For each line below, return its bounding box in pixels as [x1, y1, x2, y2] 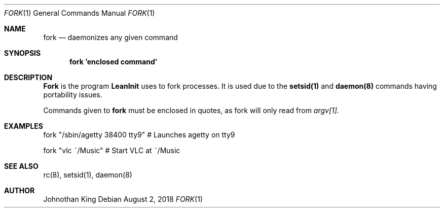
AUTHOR [4, 186, 35, 195]
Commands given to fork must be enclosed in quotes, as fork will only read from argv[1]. [43, 106, 339, 115]
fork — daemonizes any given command [43, 33, 178, 42]
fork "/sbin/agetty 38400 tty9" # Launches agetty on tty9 [43, 130, 235, 139]
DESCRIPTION [4, 73, 53, 82]
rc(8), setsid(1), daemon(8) [43, 170, 132, 179]
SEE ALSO [4, 162, 39, 170]
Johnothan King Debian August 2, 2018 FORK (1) [43, 195, 203, 203]
